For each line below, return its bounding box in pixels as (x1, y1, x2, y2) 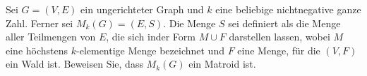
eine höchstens (6, 43, 68, 57)
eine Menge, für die (237, 43, 320, 57)
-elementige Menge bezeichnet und (76, 43, 224, 57)
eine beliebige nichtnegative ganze (215, 2, 361, 16)
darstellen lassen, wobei (229, 29, 330, 44)
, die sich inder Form (106, 29, 195, 44)
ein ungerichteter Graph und (80, 2, 204, 16)
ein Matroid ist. (188, 56, 256, 71)
